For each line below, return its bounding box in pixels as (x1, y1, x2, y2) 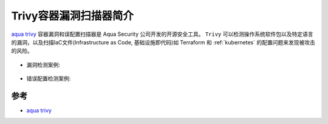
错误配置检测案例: (26, 75, 71, 82)
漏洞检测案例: (26, 61, 61, 68)
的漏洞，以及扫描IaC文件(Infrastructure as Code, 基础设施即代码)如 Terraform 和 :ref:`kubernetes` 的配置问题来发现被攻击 (11, 38, 315, 46)
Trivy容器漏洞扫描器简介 (11, 9, 134, 22)
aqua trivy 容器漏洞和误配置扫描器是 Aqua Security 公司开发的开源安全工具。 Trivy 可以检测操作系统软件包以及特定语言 (11, 30, 313, 38)
